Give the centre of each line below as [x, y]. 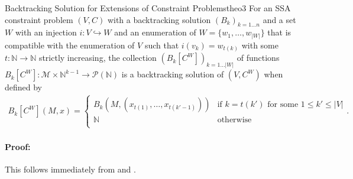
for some [283, 105]
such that [162, 45]
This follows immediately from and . [70, 169]
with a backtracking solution [159, 19]
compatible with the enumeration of [70, 45]
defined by [24, 87]
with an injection [46, 32]
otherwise [234, 120]
